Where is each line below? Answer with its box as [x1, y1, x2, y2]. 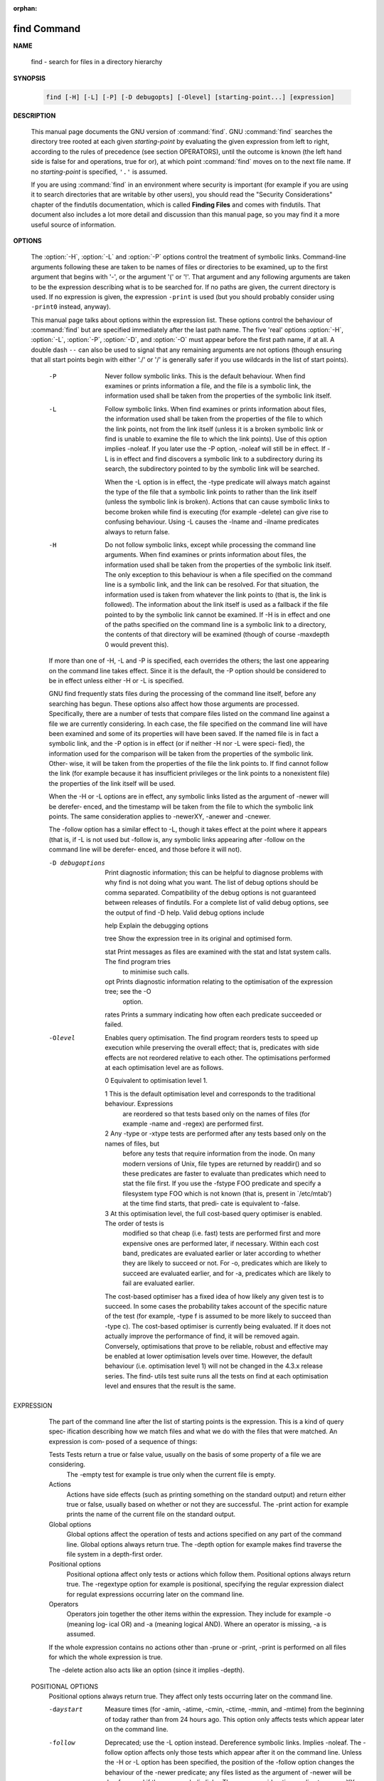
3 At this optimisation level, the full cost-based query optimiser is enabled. [105, 1209, 323, 1217]
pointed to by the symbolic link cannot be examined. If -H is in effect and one [105, 610, 331, 619]
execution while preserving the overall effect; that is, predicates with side [105, 1044, 319, 1052]
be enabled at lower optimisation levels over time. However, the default [105, 1351, 313, 1360]
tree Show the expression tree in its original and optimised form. [105, 934, 293, 943]
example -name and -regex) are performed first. [122, 1119, 264, 1128]
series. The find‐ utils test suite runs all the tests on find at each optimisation [105, 1371, 329, 1380]
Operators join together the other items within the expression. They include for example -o [66, 1610, 331, 1619]
